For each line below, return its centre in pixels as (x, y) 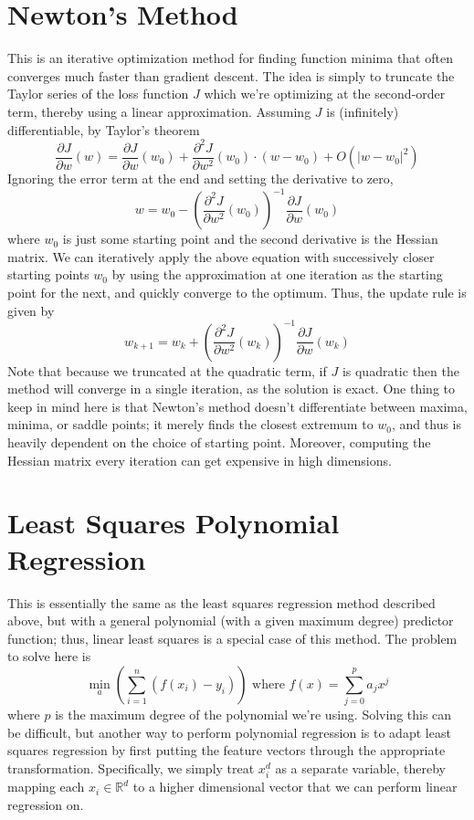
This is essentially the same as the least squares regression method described (221, 602)
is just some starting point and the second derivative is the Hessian (250, 239)
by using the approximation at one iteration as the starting (277, 274)
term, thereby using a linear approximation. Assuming (159, 111)
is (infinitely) (363, 111)
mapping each (46, 787)
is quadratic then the (400, 370)
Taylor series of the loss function (98, 94)
